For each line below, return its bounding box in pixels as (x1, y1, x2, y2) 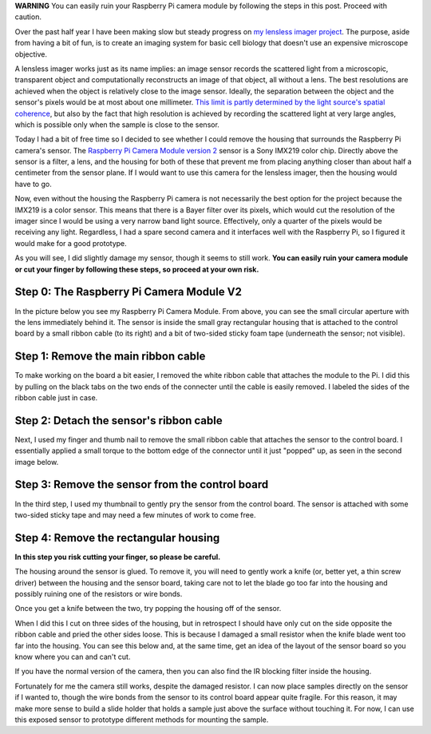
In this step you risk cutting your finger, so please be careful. (14, 552, 221, 561)
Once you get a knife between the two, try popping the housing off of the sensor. (14, 604, 282, 613)
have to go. (14, 179, 52, 188)
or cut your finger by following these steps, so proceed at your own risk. (14, 264, 259, 274)
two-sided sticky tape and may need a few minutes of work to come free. (14, 510, 256, 519)
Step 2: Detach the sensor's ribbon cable (14, 414, 223, 427)
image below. (14, 457, 59, 466)
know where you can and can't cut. (14, 652, 131, 661)
